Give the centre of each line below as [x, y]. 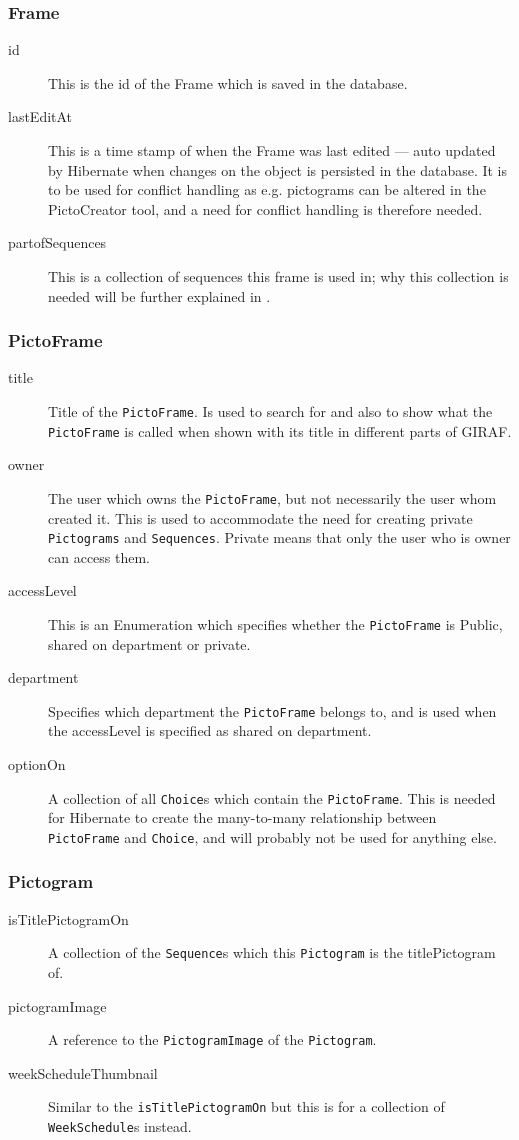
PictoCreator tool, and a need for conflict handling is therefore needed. [265, 208]
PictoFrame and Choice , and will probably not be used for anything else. [272, 836]
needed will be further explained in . [159, 295]
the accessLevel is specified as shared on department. [210, 730]
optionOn [37, 764]
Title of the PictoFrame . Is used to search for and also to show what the [270, 410]
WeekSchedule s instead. [120, 1126]
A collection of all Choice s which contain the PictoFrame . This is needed [272, 797]
